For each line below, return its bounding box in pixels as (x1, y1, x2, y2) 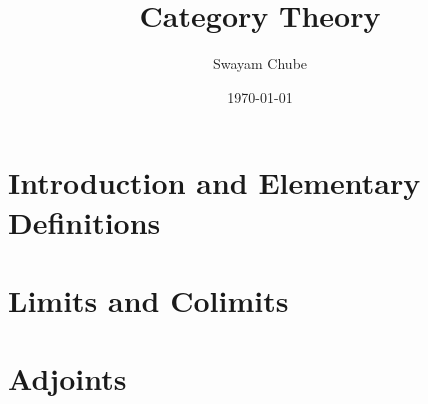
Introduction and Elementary (8, 162, 421, 203)
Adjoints (8, 358, 127, 399)
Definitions (8, 201, 161, 242)
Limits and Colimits (8, 279, 289, 320)
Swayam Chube (212, 53, 308, 74)
